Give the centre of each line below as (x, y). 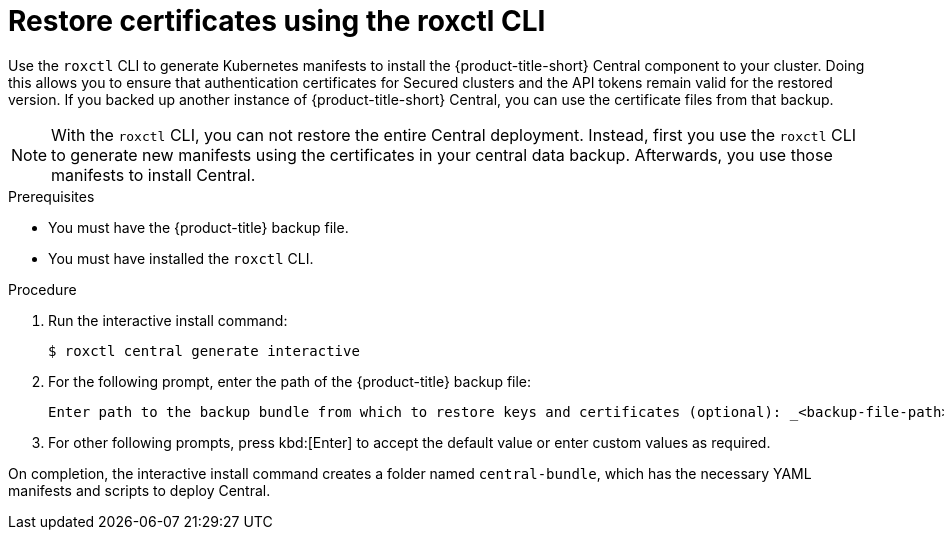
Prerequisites (51, 196)
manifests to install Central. (153, 174)
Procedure (42, 289)
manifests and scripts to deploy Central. (139, 490)
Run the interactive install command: (168, 320)
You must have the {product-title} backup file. (198, 227)
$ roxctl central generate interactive (204, 350)
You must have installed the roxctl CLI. (181, 258)
